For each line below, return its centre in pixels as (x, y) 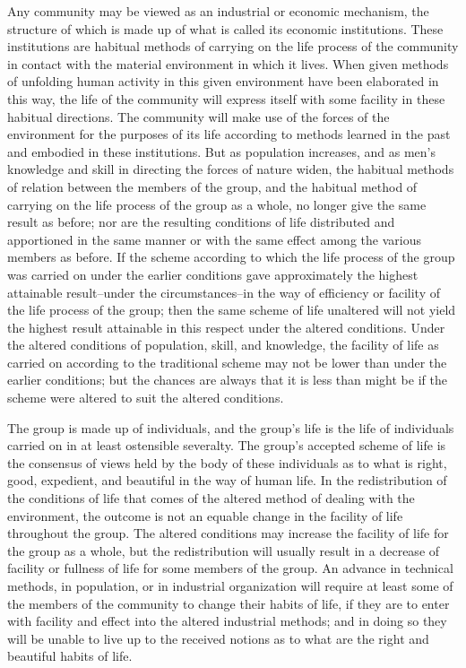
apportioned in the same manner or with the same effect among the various (214, 239)
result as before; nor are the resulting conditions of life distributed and (201, 222)
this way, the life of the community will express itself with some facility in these (226, 98)
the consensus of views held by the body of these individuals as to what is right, (227, 462)
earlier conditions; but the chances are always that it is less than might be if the (227, 380)
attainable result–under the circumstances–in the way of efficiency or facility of (224, 292)
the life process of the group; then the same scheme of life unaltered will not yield (232, 310)
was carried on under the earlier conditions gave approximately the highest (213, 274)
